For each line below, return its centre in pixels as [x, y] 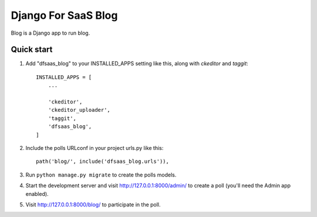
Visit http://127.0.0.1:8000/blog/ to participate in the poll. [93, 204]
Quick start [32, 50]
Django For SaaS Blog [64, 15]
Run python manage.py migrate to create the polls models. [101, 175]
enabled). [37, 193]
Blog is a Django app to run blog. [50, 33]
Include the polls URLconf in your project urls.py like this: [95, 148]
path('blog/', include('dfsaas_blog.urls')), [103, 161]
